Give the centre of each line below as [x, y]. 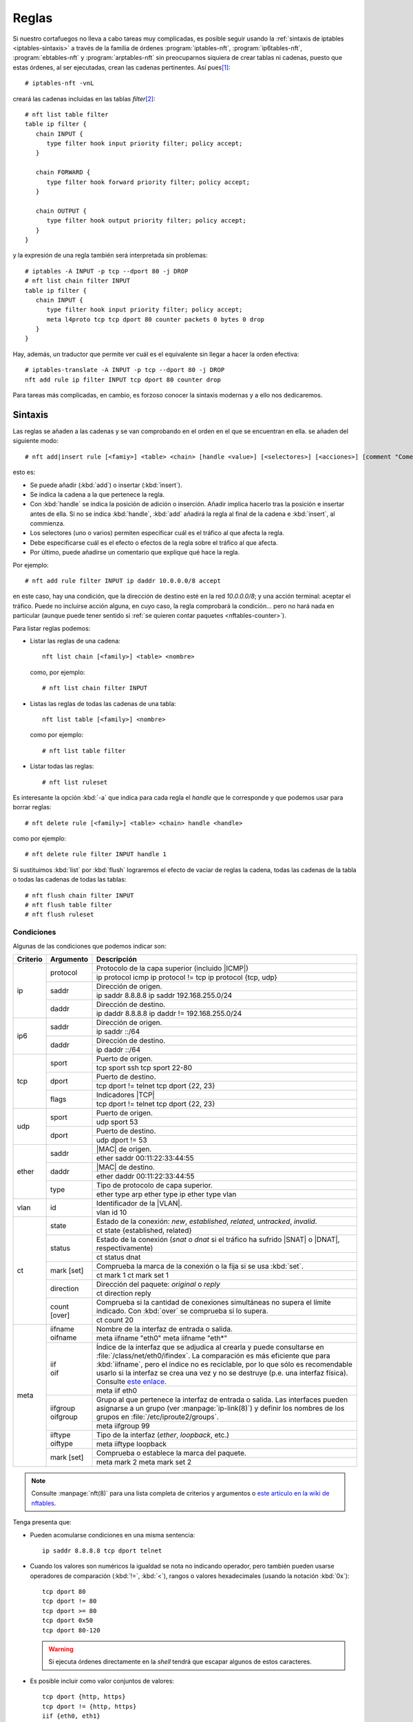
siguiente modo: [35, 441]
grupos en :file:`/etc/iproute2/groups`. [158, 1417]
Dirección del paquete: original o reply [158, 1284]
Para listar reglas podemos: [52, 628]
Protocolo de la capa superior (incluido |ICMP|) [172, 968]
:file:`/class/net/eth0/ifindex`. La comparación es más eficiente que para [213, 1356]
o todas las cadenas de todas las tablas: [70, 880]
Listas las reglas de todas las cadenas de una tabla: [103, 703]
